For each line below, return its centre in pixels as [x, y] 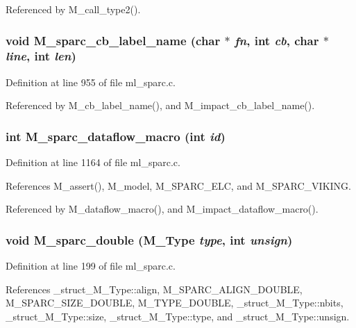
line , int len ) [41, 56]
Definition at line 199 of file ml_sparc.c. [91, 266]
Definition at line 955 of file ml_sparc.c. [91, 82]
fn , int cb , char [277, 40]
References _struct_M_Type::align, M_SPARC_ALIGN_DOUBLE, [154, 289]
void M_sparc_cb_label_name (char [113, 40]
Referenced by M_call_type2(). [73, 9]
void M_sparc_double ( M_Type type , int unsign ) [149, 239]
